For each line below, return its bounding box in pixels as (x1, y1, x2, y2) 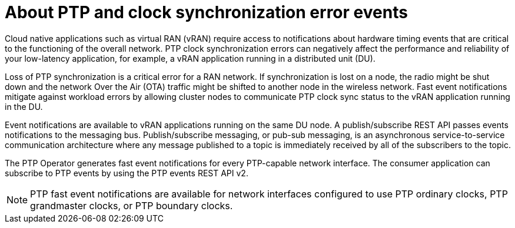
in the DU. (5, 101, 43, 112)
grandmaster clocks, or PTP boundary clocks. (30, 199, 233, 212)
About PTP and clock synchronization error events (5, 2, 408, 22)
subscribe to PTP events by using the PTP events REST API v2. (5, 167, 248, 178)
